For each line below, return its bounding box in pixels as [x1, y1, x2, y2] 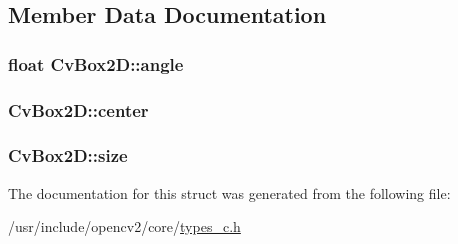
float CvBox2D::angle [8, 51, 184, 76]
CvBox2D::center [8, 97, 149, 122]
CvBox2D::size [8, 143, 128, 168]
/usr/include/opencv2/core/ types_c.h [8, 216, 241, 237]
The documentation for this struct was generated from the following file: [8, 182, 451, 203]
